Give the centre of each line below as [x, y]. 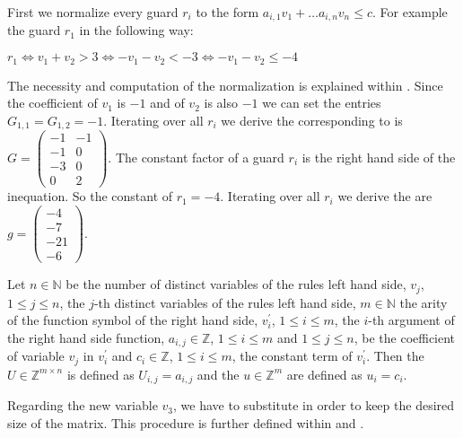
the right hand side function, [86, 337]
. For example [410, 12]
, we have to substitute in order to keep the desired [314, 405]
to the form [227, 12]
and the [218, 374]
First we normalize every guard [93, 12]
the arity [424, 302]
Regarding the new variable [83, 405]
